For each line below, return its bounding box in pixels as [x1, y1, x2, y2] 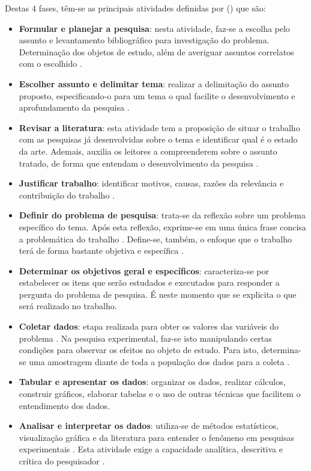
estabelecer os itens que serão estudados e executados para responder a [19, 276, 280, 289]
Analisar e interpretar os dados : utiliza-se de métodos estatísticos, [19, 419, 279, 432]
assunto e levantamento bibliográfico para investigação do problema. [19, 34, 270, 46]
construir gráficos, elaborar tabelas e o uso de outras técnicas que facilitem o [19, 387, 301, 400]
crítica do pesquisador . [19, 455, 105, 467]
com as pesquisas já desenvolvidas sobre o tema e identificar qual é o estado [19, 133, 298, 146]
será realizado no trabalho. [19, 300, 117, 312]
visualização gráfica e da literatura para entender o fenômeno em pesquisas [19, 431, 295, 443]
